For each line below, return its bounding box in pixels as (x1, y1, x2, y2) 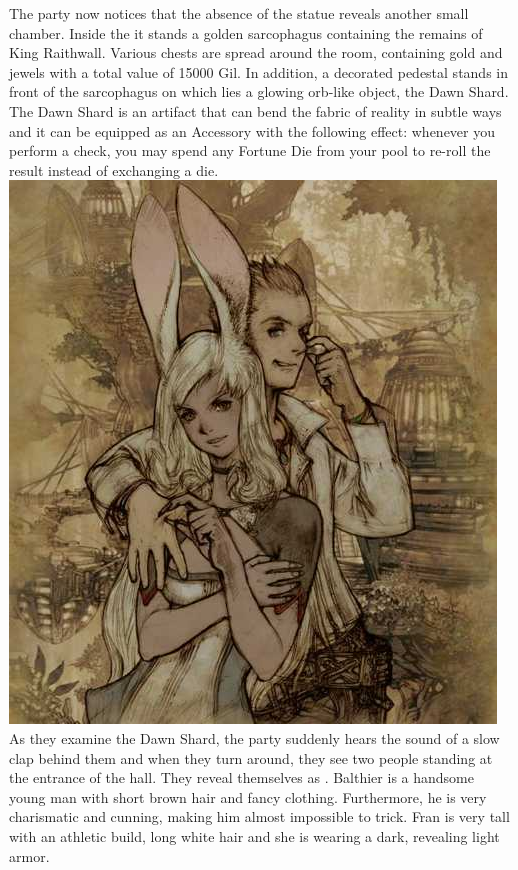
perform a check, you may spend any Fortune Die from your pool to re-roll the (9, 140, 491, 161)
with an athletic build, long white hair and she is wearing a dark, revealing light (9, 825, 500, 846)
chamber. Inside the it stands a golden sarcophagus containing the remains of (9, 22, 483, 43)
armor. (9, 845, 50, 866)
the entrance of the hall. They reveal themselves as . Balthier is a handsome (9, 767, 474, 788)
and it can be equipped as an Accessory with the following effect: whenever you (9, 120, 495, 141)
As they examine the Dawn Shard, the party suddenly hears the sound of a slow (9, 727, 500, 748)
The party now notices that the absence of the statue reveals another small (9, 3, 469, 23)
